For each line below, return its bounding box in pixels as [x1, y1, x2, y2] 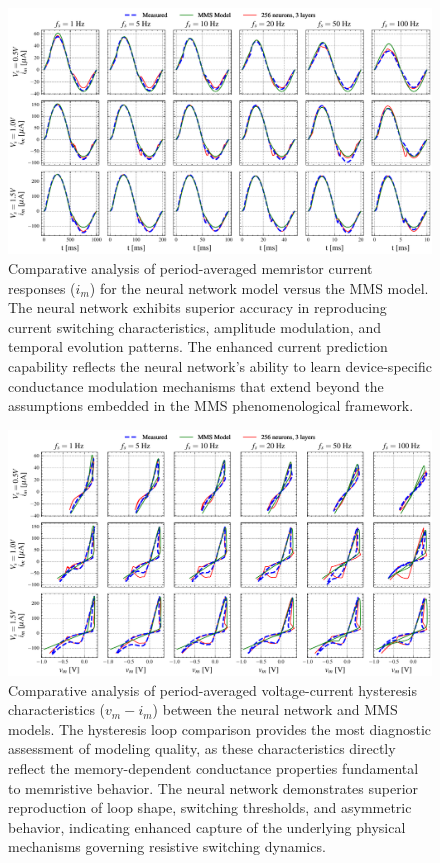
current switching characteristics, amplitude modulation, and [8, 316, 381, 337]
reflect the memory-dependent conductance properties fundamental [8, 758, 419, 779]
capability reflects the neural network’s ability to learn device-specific [8, 355, 432, 376]
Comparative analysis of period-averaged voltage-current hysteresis [8, 679, 417, 700]
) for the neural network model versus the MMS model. [89, 277, 429, 298]
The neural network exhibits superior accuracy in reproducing [8, 297, 387, 318]
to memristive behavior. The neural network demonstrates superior [8, 777, 419, 798]
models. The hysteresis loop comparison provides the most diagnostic [8, 718, 432, 739]
